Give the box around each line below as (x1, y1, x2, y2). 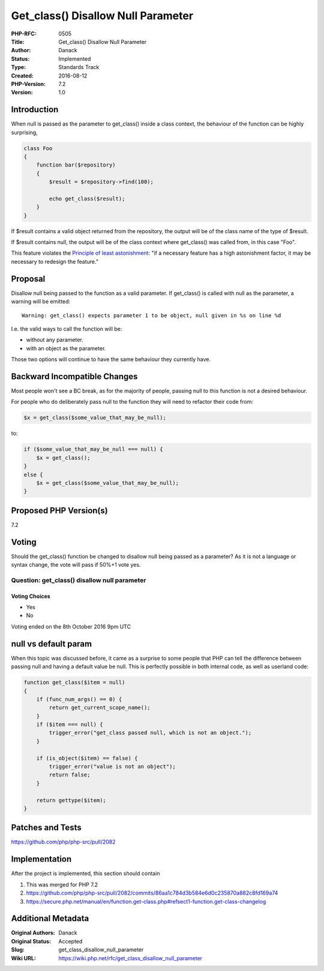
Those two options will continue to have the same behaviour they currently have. (11, 356, 211, 363)
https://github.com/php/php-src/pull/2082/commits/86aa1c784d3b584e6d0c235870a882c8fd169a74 (26, 889, 278, 896)
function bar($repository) (36, 162, 116, 168)
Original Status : (11, 937, 51, 945)
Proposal (11, 273, 46, 284)
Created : (11, 72, 34, 79)
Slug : (11, 946, 25, 954)
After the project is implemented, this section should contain (11, 870, 160, 877)
